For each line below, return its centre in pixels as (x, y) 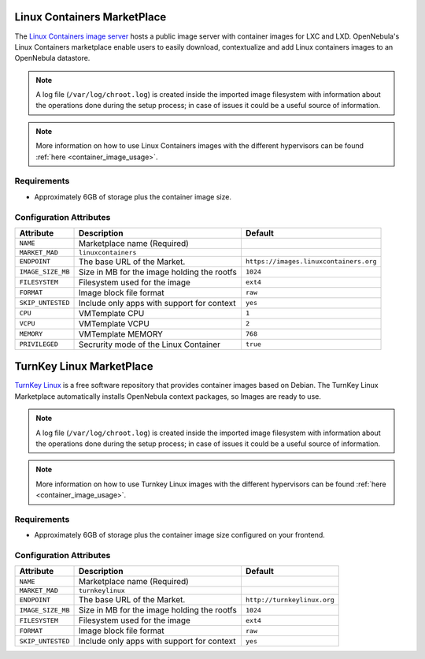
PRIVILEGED (39, 344)
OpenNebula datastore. (52, 58)
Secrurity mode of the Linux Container (149, 344)
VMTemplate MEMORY (120, 333)
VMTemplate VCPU (114, 323)
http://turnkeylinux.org (290, 599)
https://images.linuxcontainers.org (311, 261)
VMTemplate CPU (111, 313)
